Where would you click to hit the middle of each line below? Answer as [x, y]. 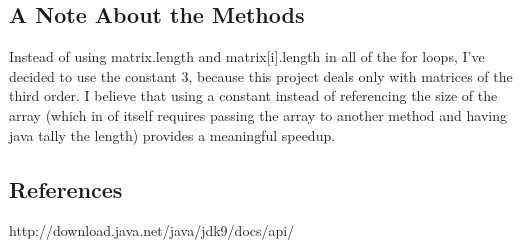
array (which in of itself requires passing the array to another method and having [258, 114]
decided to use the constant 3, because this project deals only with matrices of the [261, 75]
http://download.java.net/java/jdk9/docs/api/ [152, 230]
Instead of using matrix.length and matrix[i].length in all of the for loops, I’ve [247, 56]
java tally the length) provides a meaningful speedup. [172, 134]
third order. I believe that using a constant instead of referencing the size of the [253, 95]
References [66, 188]
